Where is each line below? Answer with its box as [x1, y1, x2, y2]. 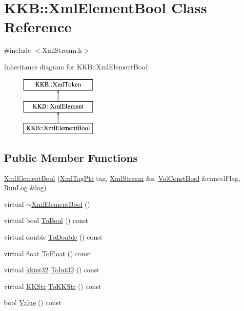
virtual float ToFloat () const [4, 248, 91, 258]
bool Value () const [4, 297, 61, 308]
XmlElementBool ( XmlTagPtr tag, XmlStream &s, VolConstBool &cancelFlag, [4, 173, 241, 183]
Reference [4, 17, 72, 37]
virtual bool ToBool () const [4, 215, 89, 225]
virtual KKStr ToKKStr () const [4, 281, 102, 291]
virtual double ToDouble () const [4, 232, 103, 242]
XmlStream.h [42, 45, 82, 55]
